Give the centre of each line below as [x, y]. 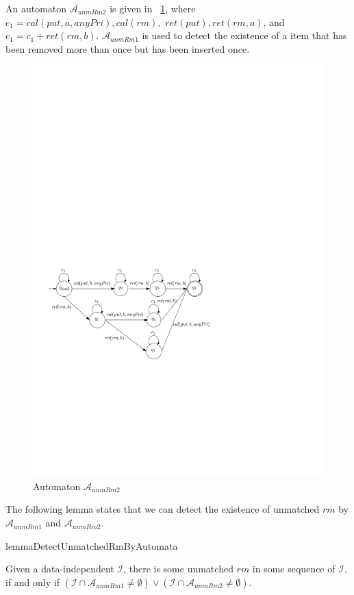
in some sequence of [294, 569]
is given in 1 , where [153, 8]
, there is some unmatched [178, 569]
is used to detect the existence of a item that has [244, 35]
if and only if [33, 582]
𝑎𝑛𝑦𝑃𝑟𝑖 [89, 23]
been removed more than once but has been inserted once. [128, 48]
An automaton [36, 8]
